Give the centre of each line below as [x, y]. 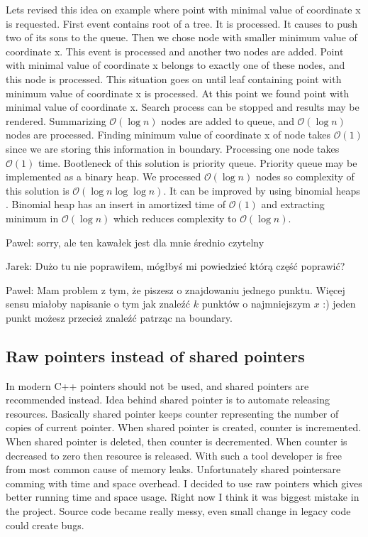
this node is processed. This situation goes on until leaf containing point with [174, 78]
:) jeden [339, 304]
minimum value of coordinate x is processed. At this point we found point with [178, 93]
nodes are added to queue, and [228, 120]
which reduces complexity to [175, 218]
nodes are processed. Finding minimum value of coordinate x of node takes [168, 135]
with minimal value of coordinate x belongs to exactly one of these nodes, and [175, 65]
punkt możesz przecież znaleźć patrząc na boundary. [119, 317]
